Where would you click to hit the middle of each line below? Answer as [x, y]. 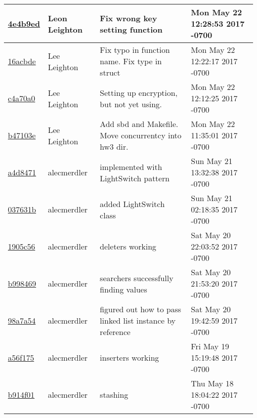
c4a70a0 [22, 98]
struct [110, 72]
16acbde [22, 61]
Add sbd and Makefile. [139, 124]
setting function [131, 29]
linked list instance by [138, 320]
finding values [124, 289]
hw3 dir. [114, 146]
